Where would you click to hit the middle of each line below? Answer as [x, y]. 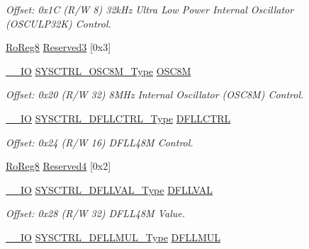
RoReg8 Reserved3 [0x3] [58, 47]
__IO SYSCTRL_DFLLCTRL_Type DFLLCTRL [118, 118]
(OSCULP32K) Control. [58, 23]
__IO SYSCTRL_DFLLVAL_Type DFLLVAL [109, 189]
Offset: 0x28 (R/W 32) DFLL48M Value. [96, 213]
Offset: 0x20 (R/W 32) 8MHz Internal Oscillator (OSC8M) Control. [155, 94]
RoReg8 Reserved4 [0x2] [58, 166]
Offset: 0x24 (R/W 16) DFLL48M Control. [100, 142]
